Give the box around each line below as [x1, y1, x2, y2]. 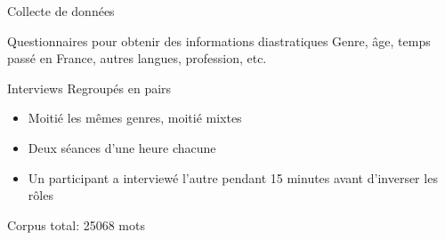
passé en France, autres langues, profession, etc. [7, 49, 267, 68]
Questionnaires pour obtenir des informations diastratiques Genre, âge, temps [7, 31, 431, 50]
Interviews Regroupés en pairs [7, 78, 172, 97]
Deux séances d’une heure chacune [28, 138, 216, 156]
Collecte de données [7, 2, 115, 20]
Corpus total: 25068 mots [7, 215, 145, 234]
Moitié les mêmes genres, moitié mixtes [28, 108, 242, 127]
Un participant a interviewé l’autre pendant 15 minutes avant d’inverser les [28, 168, 438, 187]
